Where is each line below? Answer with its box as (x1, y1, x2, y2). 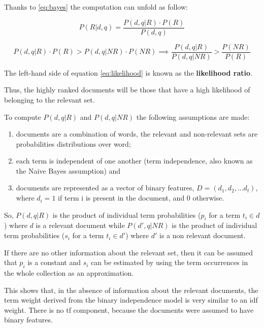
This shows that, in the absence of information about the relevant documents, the (4, 284, 258, 295)
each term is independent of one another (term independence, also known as (16, 155, 253, 166)
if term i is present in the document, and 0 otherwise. (58, 192, 224, 203)
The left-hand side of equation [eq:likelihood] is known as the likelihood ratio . (4, 67, 252, 78)
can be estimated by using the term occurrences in (91, 257, 248, 268)
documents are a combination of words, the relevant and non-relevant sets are (16, 128, 258, 139)
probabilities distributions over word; (16, 138, 131, 149)
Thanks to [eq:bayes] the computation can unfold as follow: (4, 2, 188, 12)
